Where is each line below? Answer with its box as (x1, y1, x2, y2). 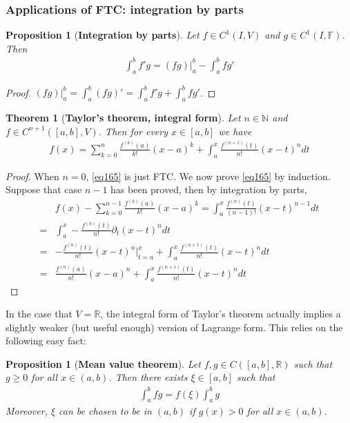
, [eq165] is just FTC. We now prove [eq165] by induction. (86, 168, 331, 183)
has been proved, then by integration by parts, (110, 182, 307, 197)
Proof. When (6, 168, 59, 183)
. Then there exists (108, 370, 188, 384)
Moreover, (6, 404, 48, 418)
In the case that (6, 306, 72, 321)
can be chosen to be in (59, 404, 152, 418)
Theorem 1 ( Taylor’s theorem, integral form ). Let (6, 110, 241, 125)
